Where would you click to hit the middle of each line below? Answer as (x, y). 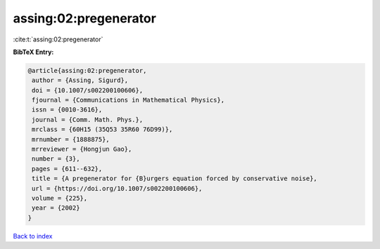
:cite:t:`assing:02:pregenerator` (58, 39)
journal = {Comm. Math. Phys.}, (88, 120)
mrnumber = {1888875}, (71, 139)
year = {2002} (56, 208)
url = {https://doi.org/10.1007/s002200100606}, (117, 188)
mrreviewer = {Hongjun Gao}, (82, 149)
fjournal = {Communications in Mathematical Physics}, (128, 100)
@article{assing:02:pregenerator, (87, 70)
